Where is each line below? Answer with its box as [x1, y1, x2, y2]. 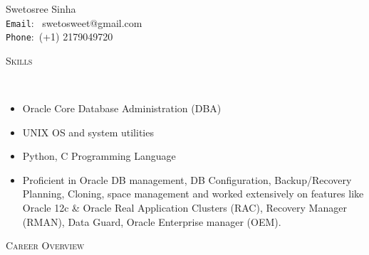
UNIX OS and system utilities [22, 124, 154, 139]
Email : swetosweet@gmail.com [6, 15, 142, 30]
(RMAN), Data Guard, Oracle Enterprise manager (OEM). [22, 214, 281, 229]
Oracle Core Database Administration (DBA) [22, 101, 222, 116]
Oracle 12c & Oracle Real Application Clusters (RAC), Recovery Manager [22, 200, 347, 215]
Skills [6, 53, 33, 67]
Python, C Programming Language [22, 148, 176, 163]
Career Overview [6, 238, 85, 253]
